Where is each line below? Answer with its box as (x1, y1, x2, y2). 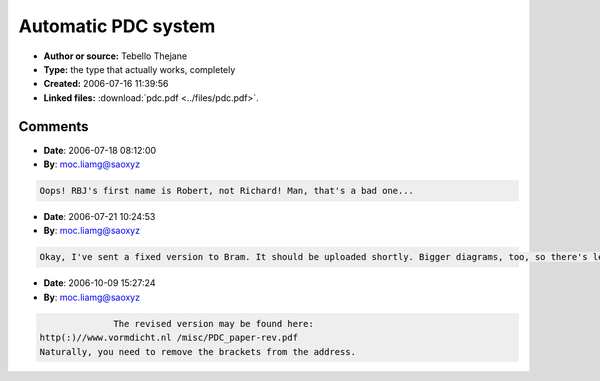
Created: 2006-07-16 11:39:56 (43, 78, 169, 90)
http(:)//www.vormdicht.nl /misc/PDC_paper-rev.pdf (39, 332, 299, 344)
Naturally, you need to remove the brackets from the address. (39, 346, 357, 357)
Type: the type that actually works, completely (43, 63, 236, 75)
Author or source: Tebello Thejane (43, 50, 188, 62)
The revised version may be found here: (113, 318, 314, 329)
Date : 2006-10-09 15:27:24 (43, 277, 156, 289)
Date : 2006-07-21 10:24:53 (43, 210, 156, 222)
